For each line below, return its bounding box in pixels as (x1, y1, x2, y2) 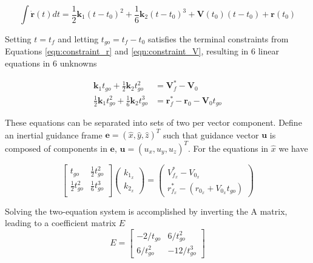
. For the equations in (187, 141, 269, 154)
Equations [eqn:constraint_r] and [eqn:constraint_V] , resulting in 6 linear (5, 45, 279, 57)
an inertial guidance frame (5, 128, 103, 141)
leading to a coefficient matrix (5, 216, 116, 229)
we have (278, 141, 308, 154)
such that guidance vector (163, 128, 259, 141)
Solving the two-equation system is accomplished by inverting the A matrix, (5, 204, 288, 217)
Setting (5, 33, 32, 45)
